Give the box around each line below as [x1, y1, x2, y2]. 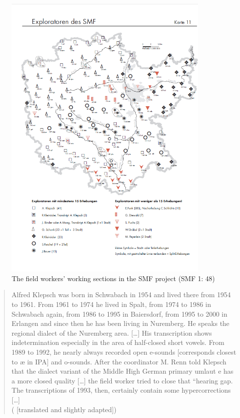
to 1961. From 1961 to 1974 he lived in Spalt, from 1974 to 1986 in [11, 299, 211, 309]
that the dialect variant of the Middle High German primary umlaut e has [11, 366, 234, 376]
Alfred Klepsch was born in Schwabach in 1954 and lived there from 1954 [11, 289, 231, 300]
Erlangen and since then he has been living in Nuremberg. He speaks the [11, 318, 230, 328]
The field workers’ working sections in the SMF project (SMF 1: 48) [12, 273, 215, 283]
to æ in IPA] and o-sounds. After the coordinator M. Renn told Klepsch [11, 356, 227, 366]
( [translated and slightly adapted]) [11, 404, 117, 414]
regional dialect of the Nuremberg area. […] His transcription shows [11, 327, 212, 338]
